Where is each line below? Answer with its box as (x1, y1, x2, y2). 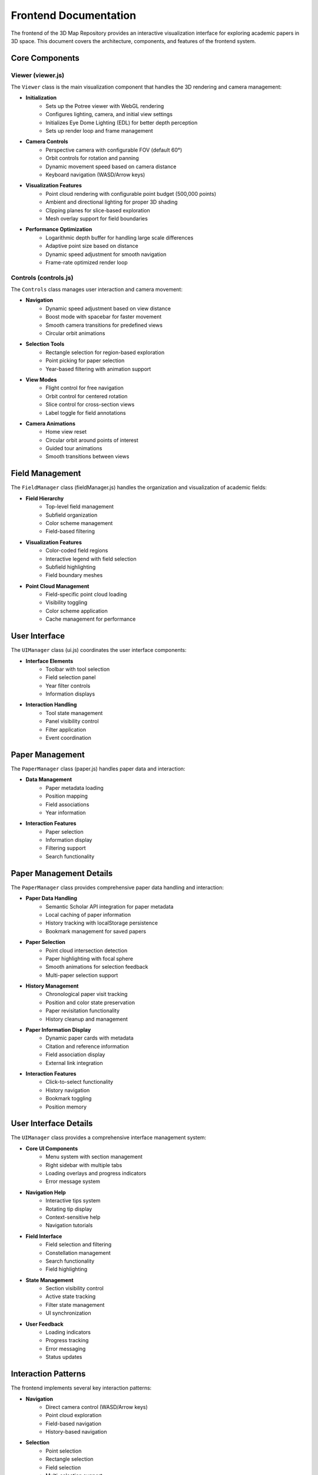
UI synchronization (45, 1310, 91, 1317)
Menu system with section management (45, 1153, 143, 1161)
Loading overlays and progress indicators (45, 1170, 147, 1176)
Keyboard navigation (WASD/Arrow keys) (45, 171, 145, 178)
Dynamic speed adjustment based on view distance (45, 304, 171, 312)
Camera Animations (25, 419, 76, 427)
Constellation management (45, 1249, 111, 1256)
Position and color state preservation (45, 999, 135, 1006)
